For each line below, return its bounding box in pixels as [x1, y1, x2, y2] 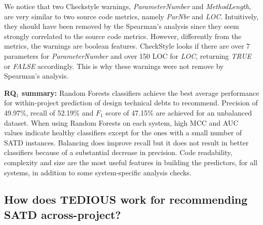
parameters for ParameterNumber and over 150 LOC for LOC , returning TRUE [4, 50, 252, 61]
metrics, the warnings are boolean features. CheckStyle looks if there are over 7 [4, 41, 250, 51]
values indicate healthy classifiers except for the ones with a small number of [4, 127, 242, 138]
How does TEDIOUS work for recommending [4, 192, 248, 207]
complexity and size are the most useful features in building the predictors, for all [4, 157, 257, 167]
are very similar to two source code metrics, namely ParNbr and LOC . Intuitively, [4, 11, 258, 21]
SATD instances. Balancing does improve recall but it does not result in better [4, 137, 249, 147]
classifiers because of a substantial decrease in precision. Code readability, [4, 147, 233, 158]
